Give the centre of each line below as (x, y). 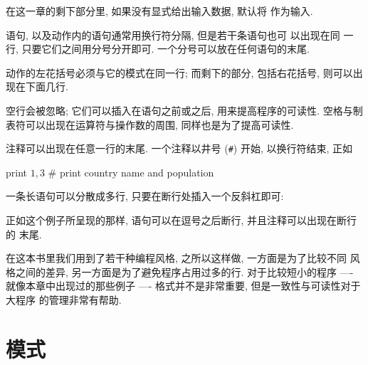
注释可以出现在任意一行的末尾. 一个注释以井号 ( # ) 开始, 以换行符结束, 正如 (179, 148)
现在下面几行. (37, 86)
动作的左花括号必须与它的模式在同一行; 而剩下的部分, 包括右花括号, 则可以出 (184, 72)
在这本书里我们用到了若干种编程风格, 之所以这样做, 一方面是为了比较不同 (177, 258)
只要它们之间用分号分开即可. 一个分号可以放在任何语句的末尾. (165, 49)
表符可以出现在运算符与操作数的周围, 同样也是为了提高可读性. (150, 124)
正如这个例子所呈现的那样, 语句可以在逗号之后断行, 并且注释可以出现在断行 (182, 220)
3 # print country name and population (127, 172)
